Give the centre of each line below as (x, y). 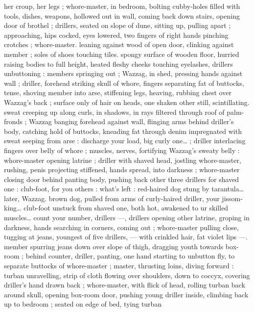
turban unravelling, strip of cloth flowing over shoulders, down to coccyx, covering (127, 275)
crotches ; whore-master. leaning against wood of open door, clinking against (119, 44)
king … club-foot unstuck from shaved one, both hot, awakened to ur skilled (116, 208)
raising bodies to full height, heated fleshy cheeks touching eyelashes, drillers (118, 64)
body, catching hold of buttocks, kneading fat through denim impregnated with (123, 131)
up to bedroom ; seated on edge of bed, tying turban (83, 304)
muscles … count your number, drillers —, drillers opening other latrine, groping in (127, 218)
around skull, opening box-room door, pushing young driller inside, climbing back (126, 294)
